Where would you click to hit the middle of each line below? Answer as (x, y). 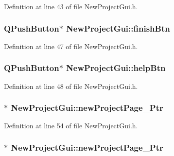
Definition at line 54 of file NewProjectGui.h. (71, 126)
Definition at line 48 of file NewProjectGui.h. (71, 86)
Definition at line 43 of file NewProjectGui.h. (71, 6)
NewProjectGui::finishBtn (118, 28)
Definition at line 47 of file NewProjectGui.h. (71, 46)
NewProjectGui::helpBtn (116, 68)
